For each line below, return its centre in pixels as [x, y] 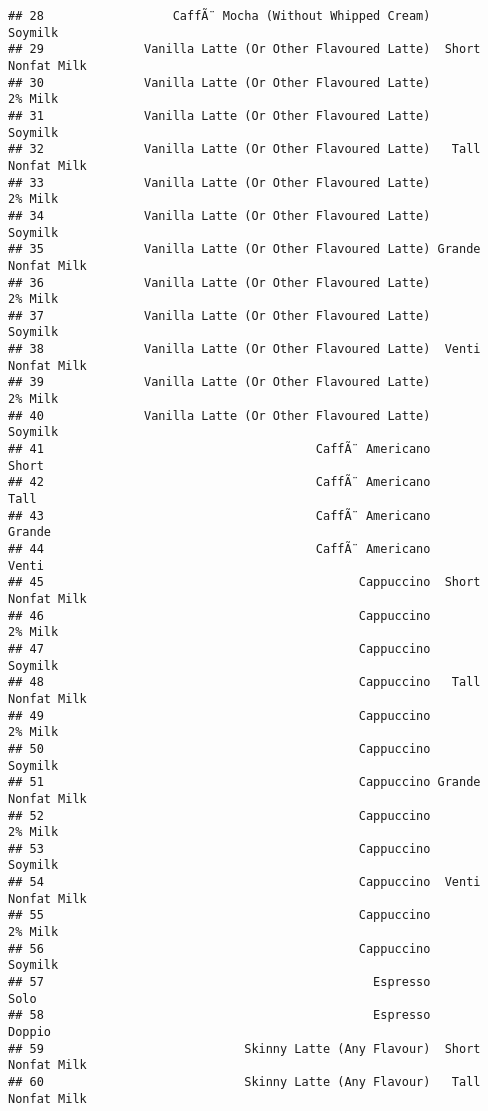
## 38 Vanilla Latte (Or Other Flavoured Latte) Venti [244, 349]
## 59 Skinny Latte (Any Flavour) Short [244, 1048]
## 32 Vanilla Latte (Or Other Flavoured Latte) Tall [244, 149]
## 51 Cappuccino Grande [244, 782]
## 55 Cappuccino [219, 915]
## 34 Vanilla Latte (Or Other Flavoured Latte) [219, 215]
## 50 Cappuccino [219, 748]
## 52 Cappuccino [219, 815]
